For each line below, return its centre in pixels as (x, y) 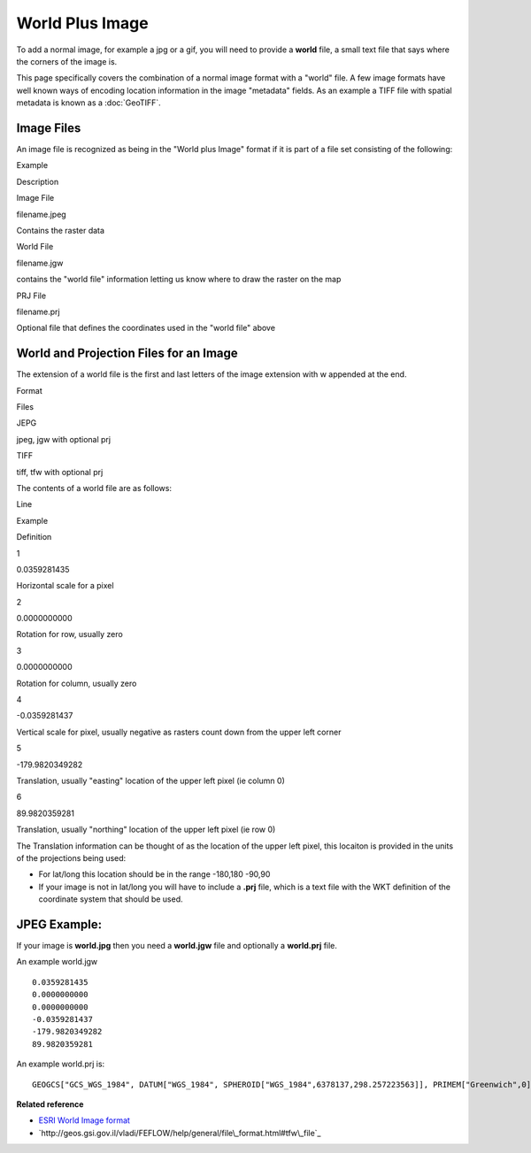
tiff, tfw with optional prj (60, 472)
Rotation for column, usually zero (77, 683)
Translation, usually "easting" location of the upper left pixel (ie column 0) (150, 780)
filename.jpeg (41, 214)
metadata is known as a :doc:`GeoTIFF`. (88, 103)
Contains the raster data (61, 230)
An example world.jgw (57, 962)
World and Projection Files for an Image (127, 354)
